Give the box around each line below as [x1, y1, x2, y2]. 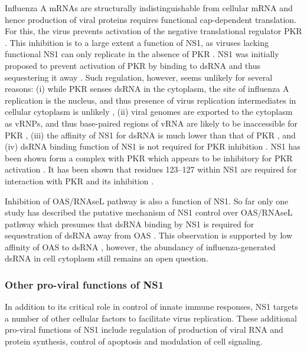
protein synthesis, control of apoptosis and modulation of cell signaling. [5, 335, 263, 347]
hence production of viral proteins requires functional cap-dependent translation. [5, 13, 297, 25]
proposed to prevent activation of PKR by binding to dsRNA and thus [5, 59, 261, 71]
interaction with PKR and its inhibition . [5, 174, 154, 187]
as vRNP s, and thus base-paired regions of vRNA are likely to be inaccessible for [5, 117, 298, 129]
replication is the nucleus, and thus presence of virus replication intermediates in [5, 94, 296, 106]
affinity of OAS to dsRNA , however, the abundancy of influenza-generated [5, 240, 276, 253]
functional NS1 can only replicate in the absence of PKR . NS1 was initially [5, 48, 279, 60]
